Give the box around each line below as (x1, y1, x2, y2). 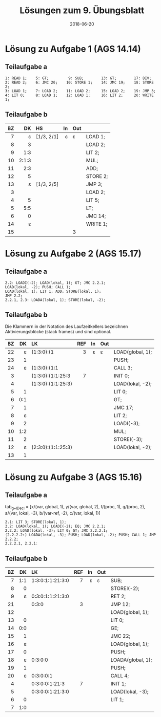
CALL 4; (110, 672, 129, 679)
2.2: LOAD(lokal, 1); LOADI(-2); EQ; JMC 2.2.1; (5, 524, 106, 529)
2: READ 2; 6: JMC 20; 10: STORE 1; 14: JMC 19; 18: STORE (5, 80, 154, 85)
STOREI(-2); (110, 585, 140, 591)
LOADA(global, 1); (110, 656, 152, 663)
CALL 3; (114, 365, 132, 371)
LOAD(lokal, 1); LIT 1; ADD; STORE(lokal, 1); (5, 289, 101, 294)
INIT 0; (114, 372, 129, 379)
